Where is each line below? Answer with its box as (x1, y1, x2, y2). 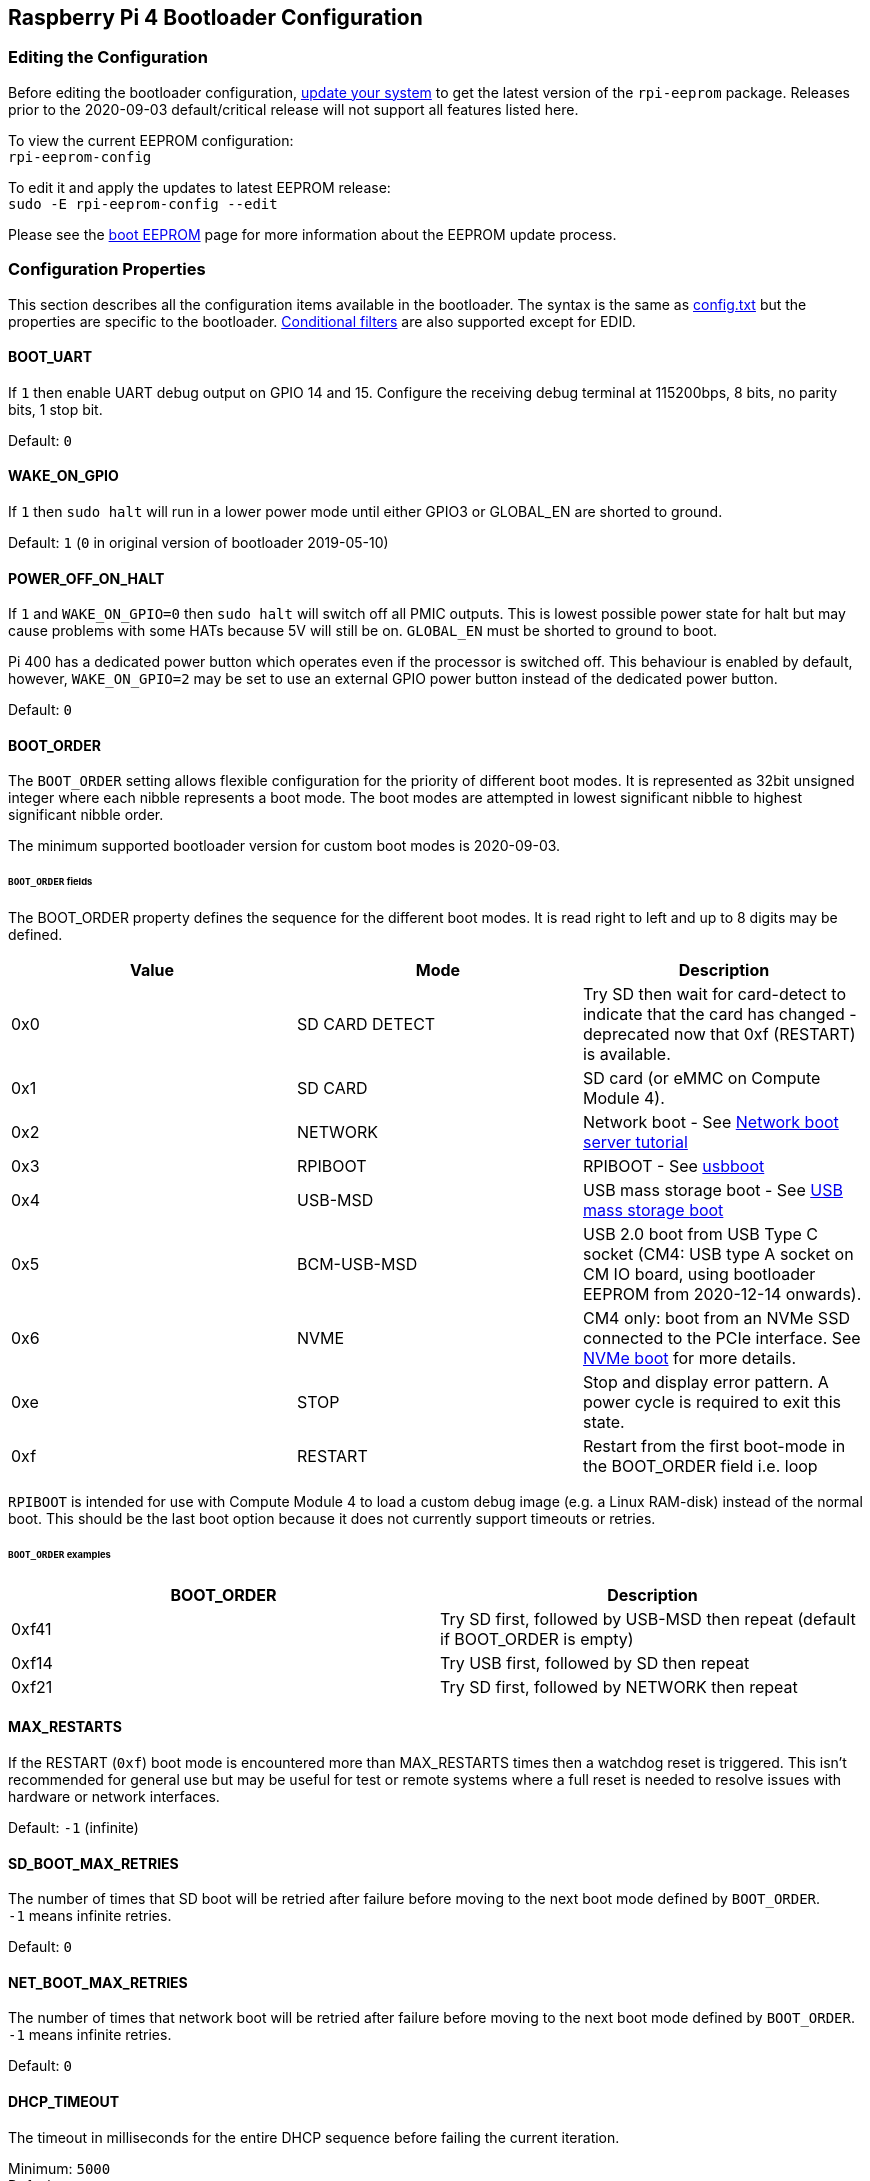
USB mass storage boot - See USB (582, 1180, 843, 1201)
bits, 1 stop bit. (8, 400, 103, 418)
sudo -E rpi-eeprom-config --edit (8, 195, 278, 212)
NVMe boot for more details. (582, 1348, 797, 1369)
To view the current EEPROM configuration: (8, 131, 294, 149)
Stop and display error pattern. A (582, 1372, 829, 1393)
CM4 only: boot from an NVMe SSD (582, 1308, 850, 1329)
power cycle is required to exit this (582, 1392, 841, 1413)
